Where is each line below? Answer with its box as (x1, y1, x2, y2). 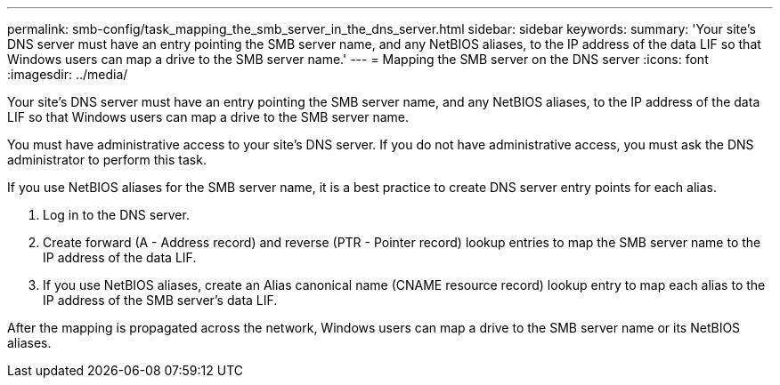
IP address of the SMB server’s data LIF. (43, 293, 278, 308)
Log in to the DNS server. (43, 207, 190, 222)
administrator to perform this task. (7, 152, 207, 167)
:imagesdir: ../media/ (7, 67, 128, 82)
